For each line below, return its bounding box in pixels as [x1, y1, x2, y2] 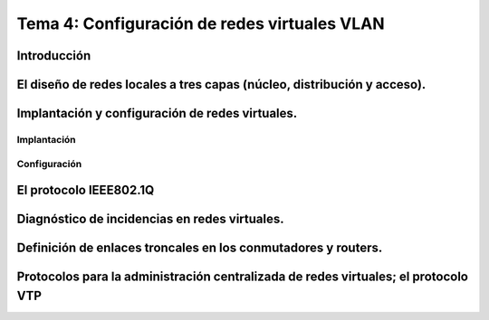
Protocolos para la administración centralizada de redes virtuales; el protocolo [16, 269, 468, 285]
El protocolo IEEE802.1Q [16, 183, 155, 198]
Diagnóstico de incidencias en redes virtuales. [16, 212, 284, 227]
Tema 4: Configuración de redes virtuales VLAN [16, 14, 385, 33]
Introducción [16, 48, 91, 63]
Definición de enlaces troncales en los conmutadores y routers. [16, 240, 383, 256]
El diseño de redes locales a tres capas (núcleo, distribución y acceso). [16, 77, 427, 92]
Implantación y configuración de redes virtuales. [16, 106, 298, 121]
